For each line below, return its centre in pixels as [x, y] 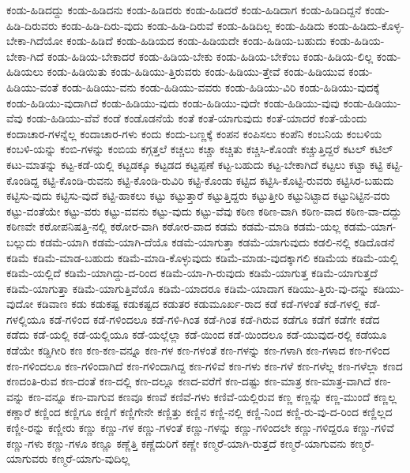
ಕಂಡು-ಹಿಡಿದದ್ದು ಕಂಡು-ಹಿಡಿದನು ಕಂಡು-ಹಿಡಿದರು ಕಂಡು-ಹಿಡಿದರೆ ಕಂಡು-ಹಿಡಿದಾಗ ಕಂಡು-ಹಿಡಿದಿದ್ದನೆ [184, 9]
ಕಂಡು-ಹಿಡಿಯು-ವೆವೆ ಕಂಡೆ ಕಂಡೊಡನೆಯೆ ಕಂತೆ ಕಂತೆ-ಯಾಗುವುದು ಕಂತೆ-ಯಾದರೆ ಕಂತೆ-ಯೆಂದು [197, 118]
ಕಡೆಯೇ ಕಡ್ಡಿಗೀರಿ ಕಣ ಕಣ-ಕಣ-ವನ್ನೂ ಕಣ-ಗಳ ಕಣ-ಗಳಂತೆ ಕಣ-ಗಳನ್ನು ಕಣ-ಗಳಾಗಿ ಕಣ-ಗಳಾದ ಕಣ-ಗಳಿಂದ [198, 350]
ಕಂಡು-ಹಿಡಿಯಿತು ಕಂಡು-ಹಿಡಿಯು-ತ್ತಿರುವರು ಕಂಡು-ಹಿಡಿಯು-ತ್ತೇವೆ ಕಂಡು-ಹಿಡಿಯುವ [196, 71]
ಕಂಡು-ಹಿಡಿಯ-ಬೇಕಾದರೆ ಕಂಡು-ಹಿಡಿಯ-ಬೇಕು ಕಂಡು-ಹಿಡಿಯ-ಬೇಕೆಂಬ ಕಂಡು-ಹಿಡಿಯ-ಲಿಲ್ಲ [210, 56]
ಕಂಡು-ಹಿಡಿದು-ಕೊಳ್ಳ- [366, 25]
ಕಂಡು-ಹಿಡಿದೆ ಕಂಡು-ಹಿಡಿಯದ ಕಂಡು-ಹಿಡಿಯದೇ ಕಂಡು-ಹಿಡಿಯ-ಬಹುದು [197, 41]
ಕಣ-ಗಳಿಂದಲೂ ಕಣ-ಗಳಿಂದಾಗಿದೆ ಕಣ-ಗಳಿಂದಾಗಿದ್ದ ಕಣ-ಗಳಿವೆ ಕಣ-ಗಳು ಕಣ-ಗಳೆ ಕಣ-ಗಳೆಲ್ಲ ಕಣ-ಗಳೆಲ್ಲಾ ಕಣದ [205, 365]
